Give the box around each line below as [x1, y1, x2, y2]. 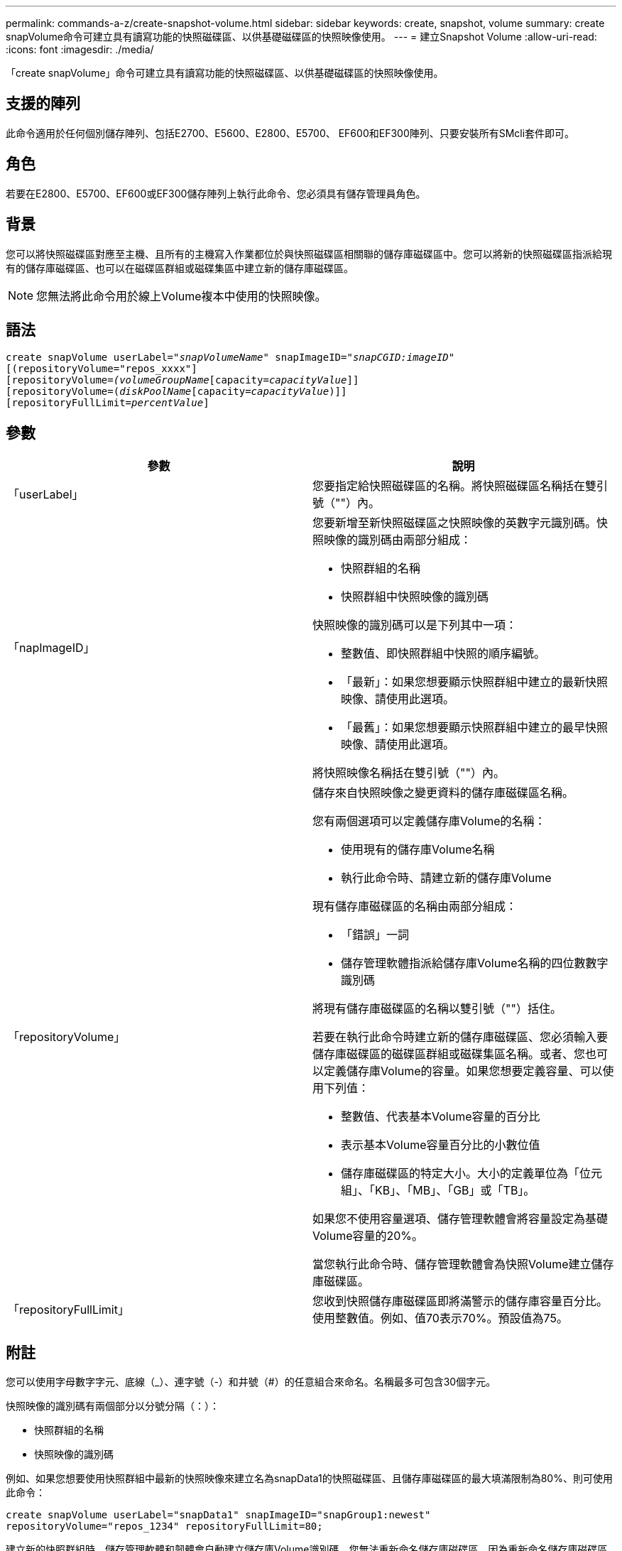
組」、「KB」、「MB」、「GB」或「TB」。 [341, 1183, 535, 1198]
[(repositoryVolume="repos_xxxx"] [6, 363, 197, 375]
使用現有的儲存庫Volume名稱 [341, 842, 495, 857]
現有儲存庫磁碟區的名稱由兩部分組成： [312, 899, 518, 914]
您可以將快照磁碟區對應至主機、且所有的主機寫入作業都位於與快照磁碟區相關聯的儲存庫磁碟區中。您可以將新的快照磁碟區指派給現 [6, 247, 612, 260]
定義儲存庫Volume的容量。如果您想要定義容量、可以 [324, 1064, 603, 1079]
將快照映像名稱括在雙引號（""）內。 [312, 766, 505, 780]
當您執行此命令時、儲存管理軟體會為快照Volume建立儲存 [312, 1257, 614, 1272]
